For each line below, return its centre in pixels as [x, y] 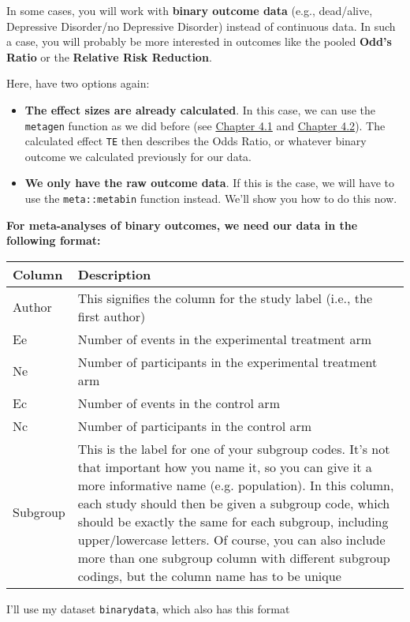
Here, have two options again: [78, 83]
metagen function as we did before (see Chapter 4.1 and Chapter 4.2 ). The [205, 125]
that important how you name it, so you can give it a [225, 466]
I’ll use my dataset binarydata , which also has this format [148, 608]
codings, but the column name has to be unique [209, 575]
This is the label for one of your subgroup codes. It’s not [234, 448]
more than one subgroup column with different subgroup [234, 557]
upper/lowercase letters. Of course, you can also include [231, 539]
